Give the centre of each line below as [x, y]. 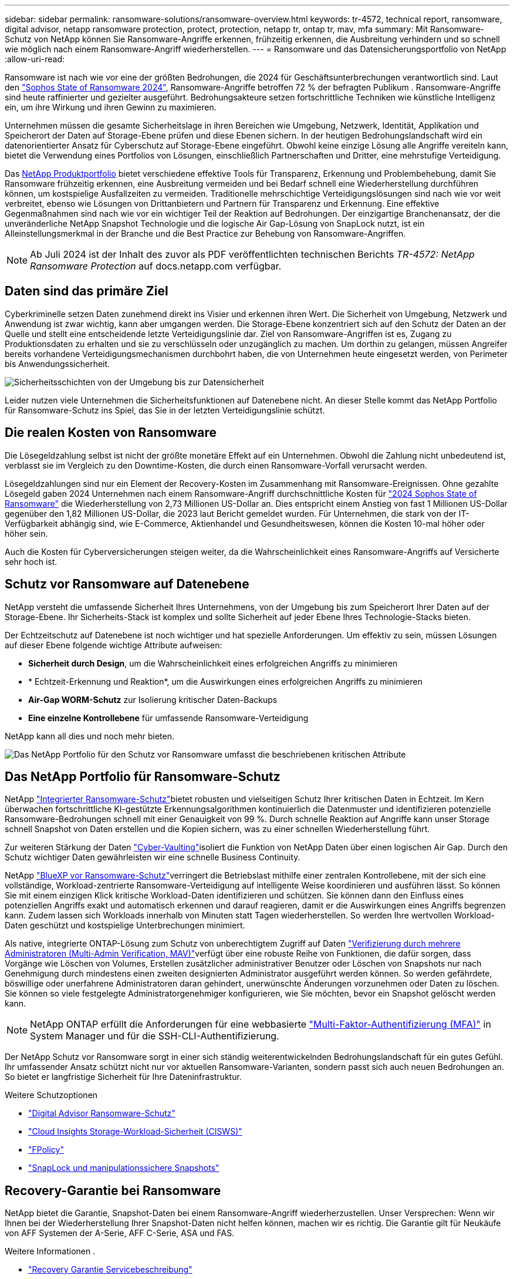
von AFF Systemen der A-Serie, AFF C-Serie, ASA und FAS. [120, 1233]
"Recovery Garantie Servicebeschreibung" [110, 1270]
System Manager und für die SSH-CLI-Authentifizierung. [155, 1036]
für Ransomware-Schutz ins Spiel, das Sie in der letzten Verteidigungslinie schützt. [165, 410]
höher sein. [26, 533]
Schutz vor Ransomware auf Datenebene [127, 584]
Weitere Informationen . [50, 1251]
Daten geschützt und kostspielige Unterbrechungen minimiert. [125, 925]
